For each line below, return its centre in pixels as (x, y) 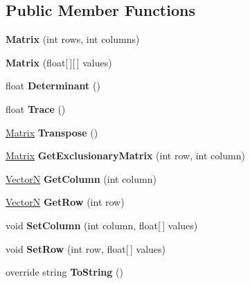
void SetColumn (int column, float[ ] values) (102, 225)
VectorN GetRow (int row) (65, 202)
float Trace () (36, 108)
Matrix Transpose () (52, 132)
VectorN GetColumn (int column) (81, 178)
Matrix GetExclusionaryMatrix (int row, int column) (125, 156)
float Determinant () (53, 86)
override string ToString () (64, 272)
